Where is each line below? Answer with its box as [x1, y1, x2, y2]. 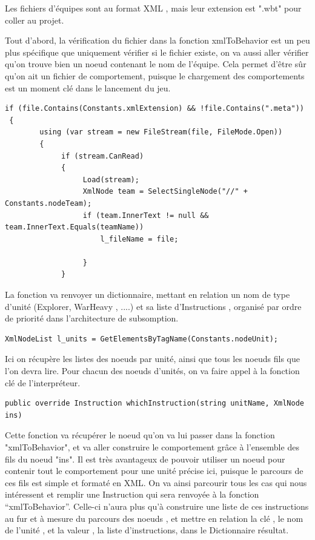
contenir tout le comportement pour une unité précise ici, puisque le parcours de [5, 464, 303, 477]
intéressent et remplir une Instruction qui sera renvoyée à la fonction [5, 488, 259, 501]
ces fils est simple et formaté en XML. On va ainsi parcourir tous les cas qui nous [5, 476, 307, 489]
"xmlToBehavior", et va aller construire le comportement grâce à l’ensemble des [5, 441, 299, 453]
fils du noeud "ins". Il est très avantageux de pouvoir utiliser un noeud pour [5, 452, 285, 465]
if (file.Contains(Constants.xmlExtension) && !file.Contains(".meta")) [5, 104, 304, 113]
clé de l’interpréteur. [5, 376, 81, 389]
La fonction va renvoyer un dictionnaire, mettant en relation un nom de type [5, 288, 290, 301]
